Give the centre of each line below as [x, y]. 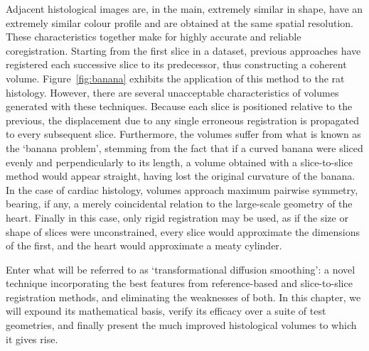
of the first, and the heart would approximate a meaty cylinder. [144, 245]
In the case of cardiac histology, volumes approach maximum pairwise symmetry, [182, 189]
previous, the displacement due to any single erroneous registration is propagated [182, 120]
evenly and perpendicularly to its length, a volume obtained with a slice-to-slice [179, 162]
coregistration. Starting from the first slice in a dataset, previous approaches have [183, 50]
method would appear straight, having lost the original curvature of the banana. [181, 176]
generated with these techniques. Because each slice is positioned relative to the [179, 106]
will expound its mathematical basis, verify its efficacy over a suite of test [166, 311]
